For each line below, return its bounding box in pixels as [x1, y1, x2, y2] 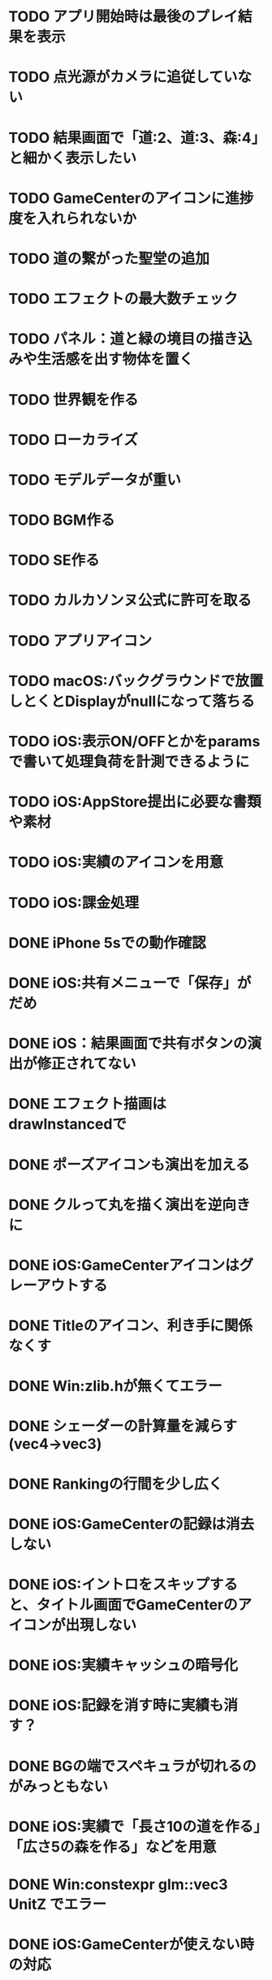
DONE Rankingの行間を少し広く [8, 1475, 223, 1493]
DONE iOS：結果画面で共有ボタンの [8, 1035, 248, 1053]
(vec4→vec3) [8, 1435, 102, 1454]
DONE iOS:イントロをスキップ [8, 1576, 209, 1593]
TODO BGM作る [8, 511, 115, 530]
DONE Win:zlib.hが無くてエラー [8, 1377, 223, 1395]
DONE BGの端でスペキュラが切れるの [8, 1757, 257, 1775]
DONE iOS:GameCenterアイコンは [8, 1256, 240, 1274]
